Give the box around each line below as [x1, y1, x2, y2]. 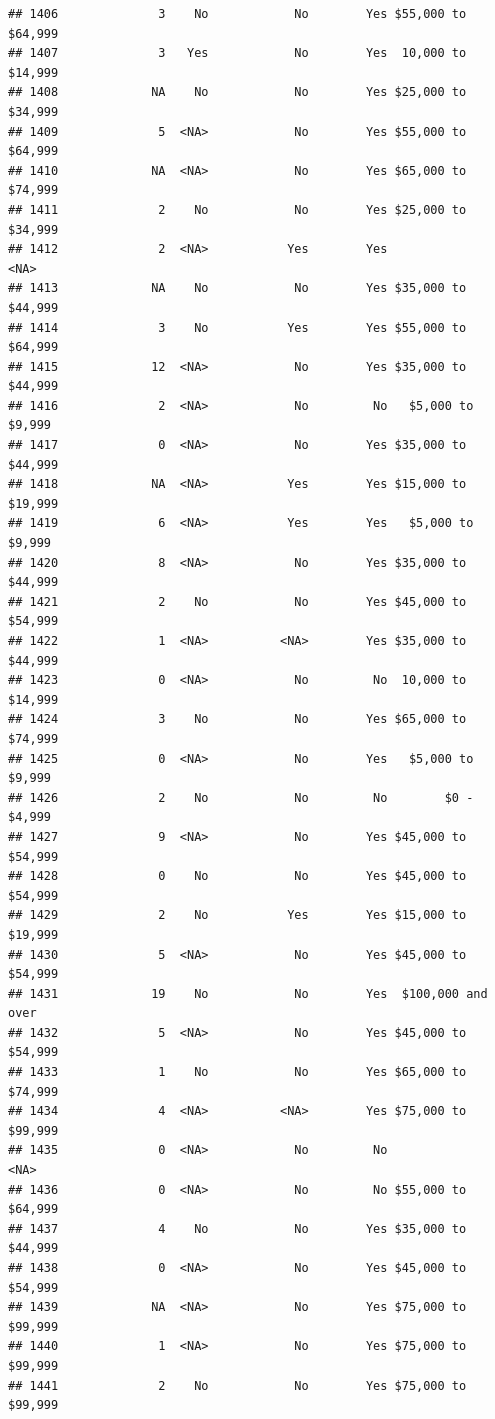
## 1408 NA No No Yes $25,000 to [8, 85, 467, 100]
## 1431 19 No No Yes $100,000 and [8, 986, 488, 1001]
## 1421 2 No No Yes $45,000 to [8, 594, 467, 609]
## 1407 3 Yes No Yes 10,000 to [8, 46, 467, 61]
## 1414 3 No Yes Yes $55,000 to [8, 320, 467, 335]
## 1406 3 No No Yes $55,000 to [8, 7, 467, 21]
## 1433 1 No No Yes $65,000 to [8, 1065, 467, 1080]
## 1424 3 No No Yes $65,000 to [8, 712, 467, 727]
